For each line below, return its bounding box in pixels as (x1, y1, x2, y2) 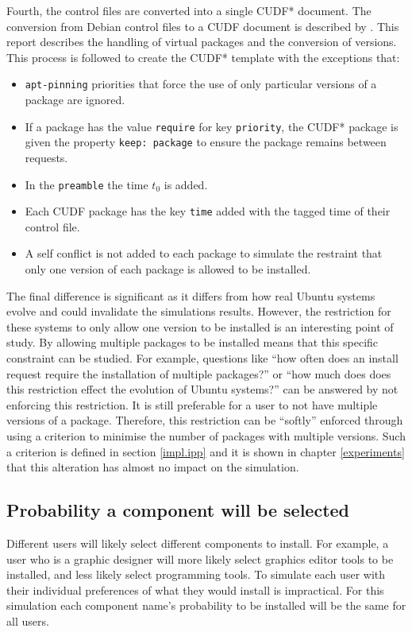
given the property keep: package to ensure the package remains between (25, 134, 387, 150)
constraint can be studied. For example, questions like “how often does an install (6, 350, 399, 366)
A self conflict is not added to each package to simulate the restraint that (25, 245, 383, 262)
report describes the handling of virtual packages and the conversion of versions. (6, 33, 397, 50)
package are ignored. (25, 91, 125, 108)
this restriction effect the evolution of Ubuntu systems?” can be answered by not (6, 381, 399, 397)
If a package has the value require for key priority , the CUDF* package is (25, 118, 399, 134)
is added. (164, 176, 208, 192)
